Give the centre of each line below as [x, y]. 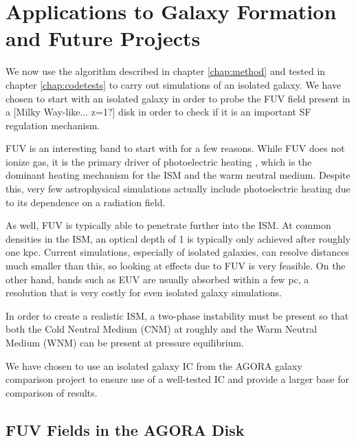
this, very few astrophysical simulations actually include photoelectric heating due [178, 189]
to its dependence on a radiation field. [86, 202]
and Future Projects [103, 38]
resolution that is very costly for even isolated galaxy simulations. [144, 292]
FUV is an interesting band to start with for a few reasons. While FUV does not [175, 148]
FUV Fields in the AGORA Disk [125, 429]
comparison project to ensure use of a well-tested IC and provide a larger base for [177, 379]
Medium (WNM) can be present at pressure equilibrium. [125, 342]
